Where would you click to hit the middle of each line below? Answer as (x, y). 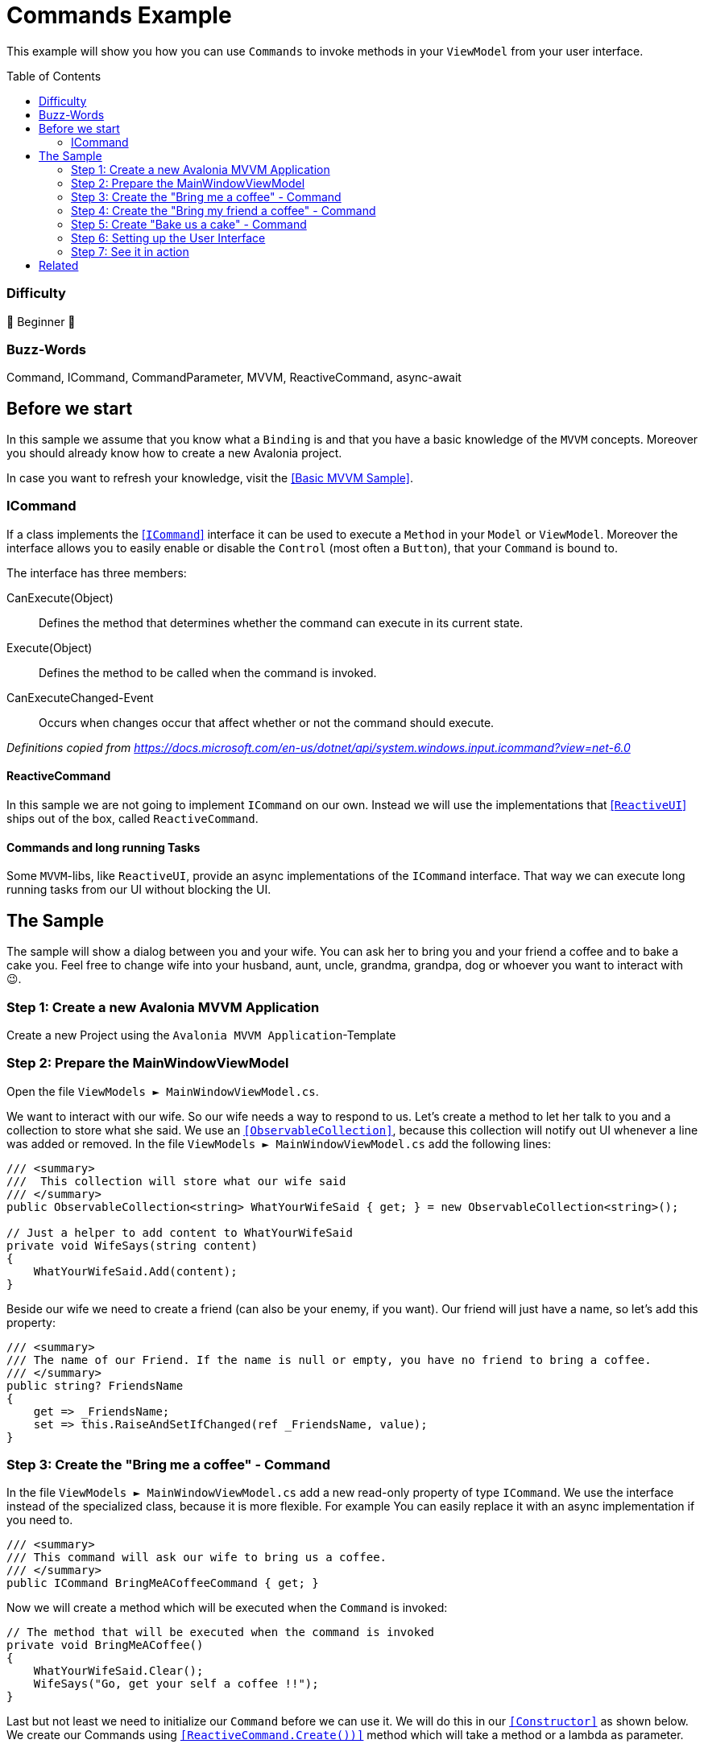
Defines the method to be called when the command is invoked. (208, 672)
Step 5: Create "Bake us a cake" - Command (189, 224)
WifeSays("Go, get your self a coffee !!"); (176, 1684)
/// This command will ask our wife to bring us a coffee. (197, 1558)
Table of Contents (54, 76)
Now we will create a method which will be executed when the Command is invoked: (227, 1608)
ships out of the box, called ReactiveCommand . (133, 819)
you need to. (40, 1520)
